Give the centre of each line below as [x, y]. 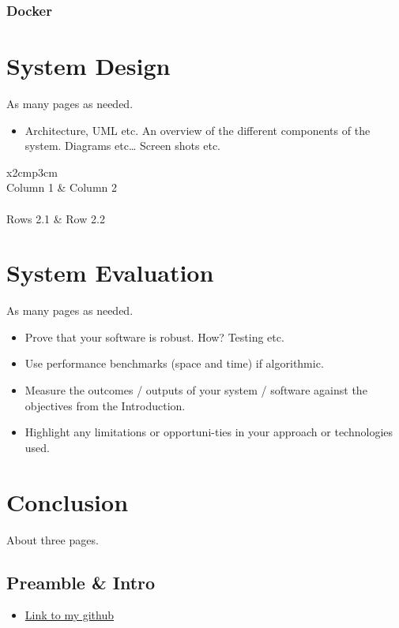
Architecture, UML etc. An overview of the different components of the [198, 130]
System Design [88, 66]
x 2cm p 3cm [32, 172]
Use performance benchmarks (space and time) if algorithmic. [174, 363]
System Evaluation [110, 273]
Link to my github [70, 615]
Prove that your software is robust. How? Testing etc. [154, 336]
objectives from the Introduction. [105, 405]
